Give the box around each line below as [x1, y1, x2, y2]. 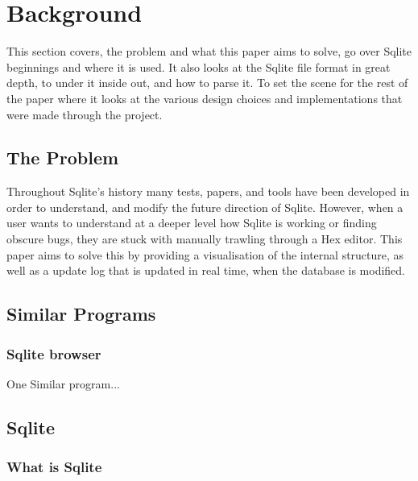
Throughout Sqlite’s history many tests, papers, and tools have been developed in [6, 183, 410, 200]
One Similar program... [6, 375, 120, 392]
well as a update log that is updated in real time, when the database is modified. [6, 262, 406, 279]
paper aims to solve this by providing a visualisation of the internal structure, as [6, 246, 404, 263]
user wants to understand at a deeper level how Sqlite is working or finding [6, 214, 377, 231]
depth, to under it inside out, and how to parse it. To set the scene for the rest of [6, 74, 408, 91]
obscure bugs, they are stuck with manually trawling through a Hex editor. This [6, 230, 403, 247]
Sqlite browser [6, 343, 101, 363]
